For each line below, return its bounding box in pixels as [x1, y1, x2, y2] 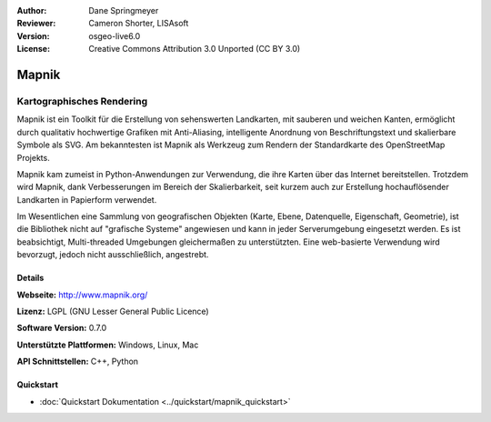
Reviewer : [16, 18, 56, 29]
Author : [16, 5, 47, 15]
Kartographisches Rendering [16, 95, 148, 107]
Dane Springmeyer [88, 5, 159, 15]
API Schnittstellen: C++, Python [16, 356, 139, 367]
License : [16, 44, 50, 55]
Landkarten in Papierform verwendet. [16, 194, 157, 205]
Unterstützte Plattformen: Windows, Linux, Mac [16, 339, 199, 350]
